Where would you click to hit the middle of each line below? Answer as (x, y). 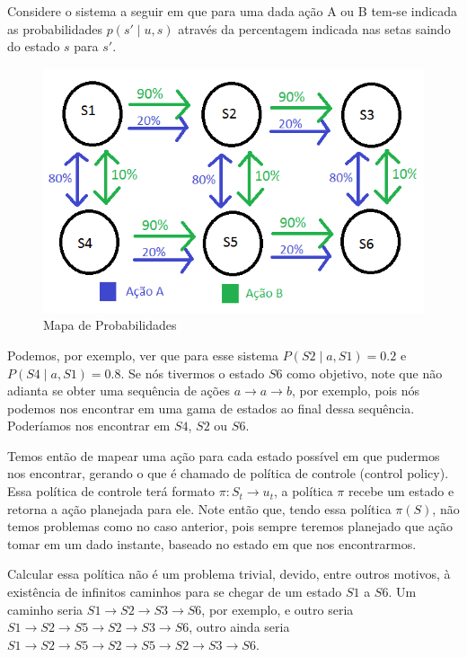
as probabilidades (55, 28)
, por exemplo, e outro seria (278, 609)
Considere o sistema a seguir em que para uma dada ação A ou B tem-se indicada (233, 11)
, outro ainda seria (239, 627)
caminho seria (45, 609)
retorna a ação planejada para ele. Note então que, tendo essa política (199, 508)
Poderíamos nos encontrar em (89, 426)
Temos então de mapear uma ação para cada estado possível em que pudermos (224, 455)
